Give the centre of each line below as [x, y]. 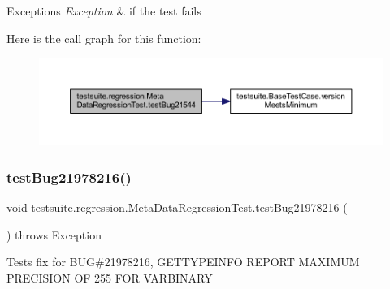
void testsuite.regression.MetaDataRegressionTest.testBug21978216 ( [177, 207]
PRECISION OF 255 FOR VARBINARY [110, 277]
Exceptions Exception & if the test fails [104, 11]
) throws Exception [54, 234]
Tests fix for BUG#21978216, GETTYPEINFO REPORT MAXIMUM [183, 262]
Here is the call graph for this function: [104, 38]
